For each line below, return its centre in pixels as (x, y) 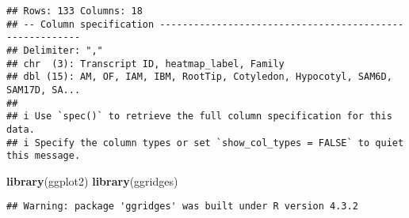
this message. (44, 156)
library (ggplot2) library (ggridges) (92, 180)
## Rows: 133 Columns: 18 (75, 11)
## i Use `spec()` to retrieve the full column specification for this (199, 117)
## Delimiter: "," (55, 50)
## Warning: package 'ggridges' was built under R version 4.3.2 (182, 207)
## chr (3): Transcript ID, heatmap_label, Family (145, 64)
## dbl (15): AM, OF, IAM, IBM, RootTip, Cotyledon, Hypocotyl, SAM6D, (199, 77)
